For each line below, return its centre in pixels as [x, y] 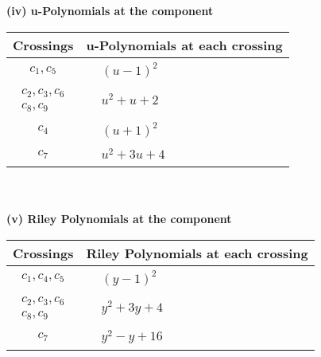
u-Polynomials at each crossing [184, 45]
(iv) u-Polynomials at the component [110, 10]
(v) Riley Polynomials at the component [119, 218]
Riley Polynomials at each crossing [197, 253]
